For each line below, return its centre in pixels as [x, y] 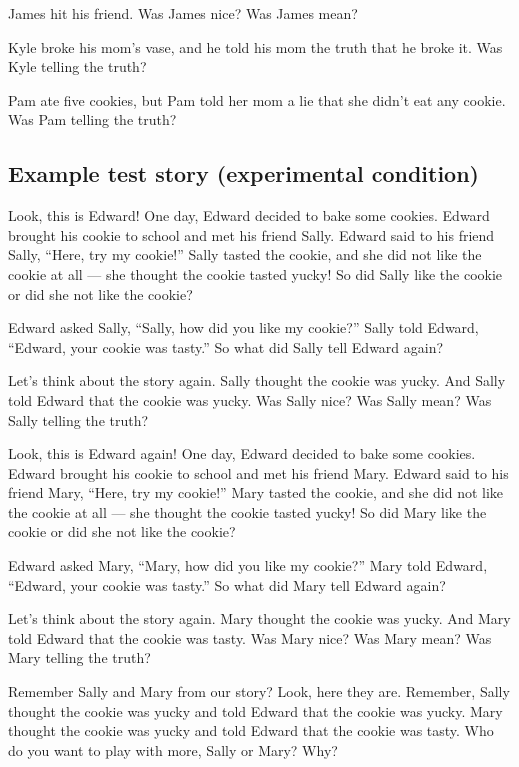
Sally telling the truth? [78, 419]
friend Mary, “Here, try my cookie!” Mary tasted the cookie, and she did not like [256, 492]
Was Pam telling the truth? [92, 119]
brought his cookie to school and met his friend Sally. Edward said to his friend [251, 234]
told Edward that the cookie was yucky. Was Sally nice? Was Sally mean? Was [250, 399]
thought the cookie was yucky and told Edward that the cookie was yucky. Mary [255, 710]
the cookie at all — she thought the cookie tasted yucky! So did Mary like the [247, 511]
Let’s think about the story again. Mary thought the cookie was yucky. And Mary [259, 618]
